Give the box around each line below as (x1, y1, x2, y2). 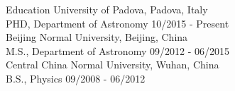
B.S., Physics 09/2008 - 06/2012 (6, 71, 146, 85)
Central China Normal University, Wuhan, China (6, 57, 219, 72)
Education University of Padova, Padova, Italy (6, 2, 208, 16)
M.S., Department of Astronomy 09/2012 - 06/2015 (6, 43, 229, 58)
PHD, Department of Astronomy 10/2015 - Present (6, 16, 229, 30)
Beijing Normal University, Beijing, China (6, 30, 188, 44)
